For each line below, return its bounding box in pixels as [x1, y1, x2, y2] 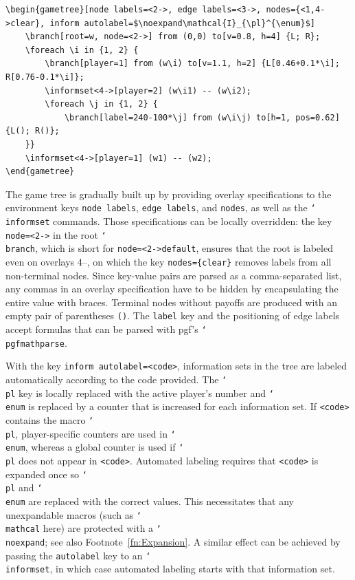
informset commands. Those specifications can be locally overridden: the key [5, 213, 332, 228]
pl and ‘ [5, 480, 43, 495]
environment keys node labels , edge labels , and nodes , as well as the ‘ [5, 200, 316, 215]
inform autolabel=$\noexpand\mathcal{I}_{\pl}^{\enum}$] [49, 18, 316, 28]
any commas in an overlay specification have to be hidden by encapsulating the [5, 281, 339, 296]
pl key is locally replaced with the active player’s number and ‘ [5, 385, 274, 400]
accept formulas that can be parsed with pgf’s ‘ [5, 322, 207, 336]
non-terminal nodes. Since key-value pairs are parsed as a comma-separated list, [5, 268, 342, 282]
